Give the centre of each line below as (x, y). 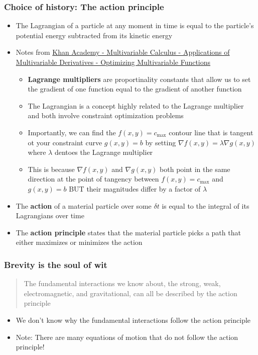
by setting (161, 142)
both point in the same (195, 169)
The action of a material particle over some (84, 205)
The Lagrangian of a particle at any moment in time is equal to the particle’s (135, 25)
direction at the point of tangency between (93, 179)
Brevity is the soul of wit (56, 264)
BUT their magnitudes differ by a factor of (135, 188)
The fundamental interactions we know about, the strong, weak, (122, 283)
